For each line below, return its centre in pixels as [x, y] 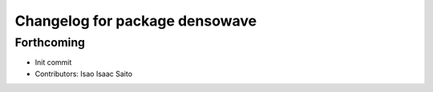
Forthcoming [50, 42]
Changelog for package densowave [136, 21]
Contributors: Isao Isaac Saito [83, 74]
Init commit [53, 62]
